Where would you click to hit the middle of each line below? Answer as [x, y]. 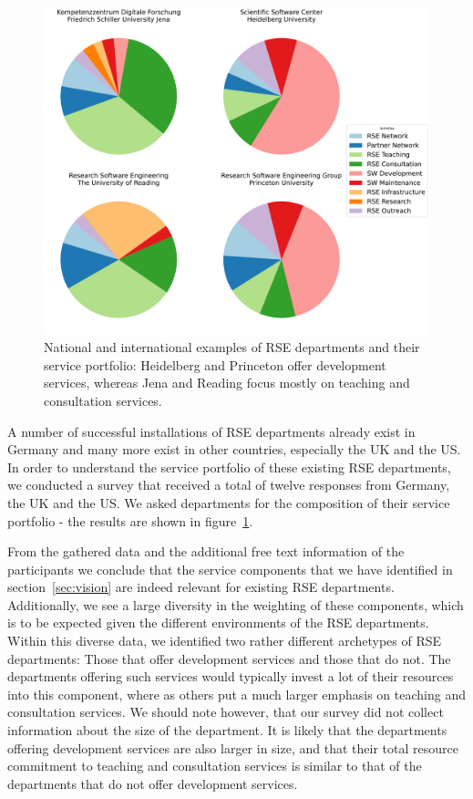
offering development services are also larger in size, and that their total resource [233, 747]
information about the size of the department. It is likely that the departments [227, 730]
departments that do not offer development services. [153, 783]
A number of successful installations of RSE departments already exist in [211, 431]
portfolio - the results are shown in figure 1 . [130, 520]
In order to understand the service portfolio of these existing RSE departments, [229, 467]
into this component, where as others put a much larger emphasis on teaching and [236, 694]
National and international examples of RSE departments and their [232, 347]
